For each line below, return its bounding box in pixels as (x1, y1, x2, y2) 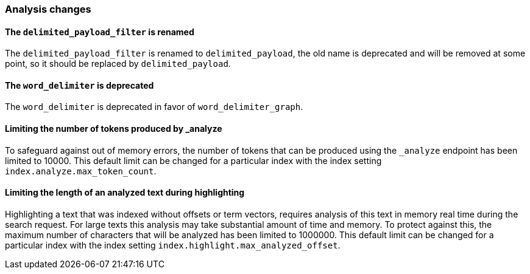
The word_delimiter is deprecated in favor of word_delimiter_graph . (5, 101, 303, 112)
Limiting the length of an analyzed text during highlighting (5, 187, 245, 198)
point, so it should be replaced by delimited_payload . (5, 58, 231, 69)
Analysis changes (5, 3, 91, 15)
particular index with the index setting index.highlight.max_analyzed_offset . (5, 239, 341, 250)
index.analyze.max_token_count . (5, 165, 157, 176)
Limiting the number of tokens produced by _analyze (5, 123, 222, 134)
